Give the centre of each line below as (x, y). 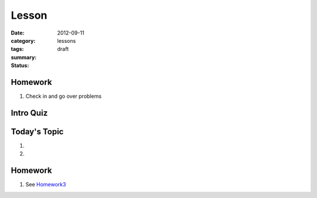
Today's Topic (37, 132)
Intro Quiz (29, 113)
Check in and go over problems (64, 96)
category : (23, 40)
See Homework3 (46, 185)
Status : (20, 66)
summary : (24, 57)
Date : (18, 33)
